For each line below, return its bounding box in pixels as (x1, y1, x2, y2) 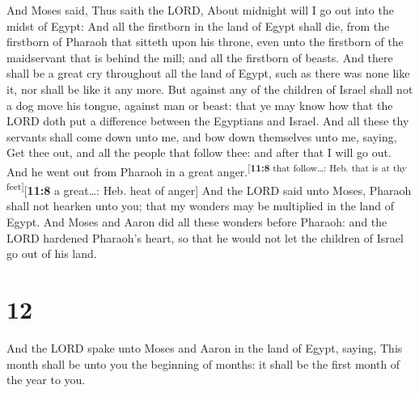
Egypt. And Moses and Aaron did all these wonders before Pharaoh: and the (6, 213, 387, 230)
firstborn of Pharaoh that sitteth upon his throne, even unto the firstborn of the (6, 33, 404, 50)
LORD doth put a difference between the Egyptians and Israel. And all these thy (6, 112, 409, 129)
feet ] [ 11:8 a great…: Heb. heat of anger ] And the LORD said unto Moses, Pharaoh (6, 180, 412, 198)
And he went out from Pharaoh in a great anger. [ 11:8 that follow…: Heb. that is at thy (6, 160, 407, 180)
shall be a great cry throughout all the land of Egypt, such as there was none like (6, 65, 410, 82)
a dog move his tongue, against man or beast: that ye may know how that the (6, 96, 393, 113)
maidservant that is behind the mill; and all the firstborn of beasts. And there (6, 49, 393, 65)
